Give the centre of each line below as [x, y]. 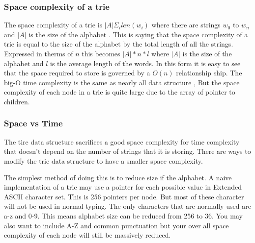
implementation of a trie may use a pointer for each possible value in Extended [123, 187]
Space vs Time [33, 123]
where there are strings [186, 25]
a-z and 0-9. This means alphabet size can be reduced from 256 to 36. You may [123, 215]
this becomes [101, 53]
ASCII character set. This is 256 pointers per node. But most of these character [124, 196]
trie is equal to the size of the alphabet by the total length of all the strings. [119, 44]
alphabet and [24, 63]
